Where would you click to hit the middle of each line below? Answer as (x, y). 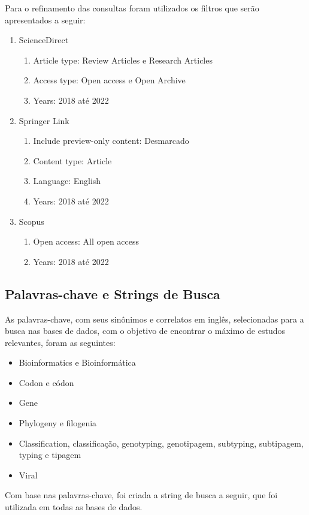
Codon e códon (46, 382)
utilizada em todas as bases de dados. (74, 507)
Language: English (67, 181)
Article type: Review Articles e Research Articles (123, 60)
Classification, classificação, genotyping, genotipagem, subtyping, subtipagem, (161, 443)
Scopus (31, 221)
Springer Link (44, 120)
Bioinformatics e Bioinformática (77, 362)
